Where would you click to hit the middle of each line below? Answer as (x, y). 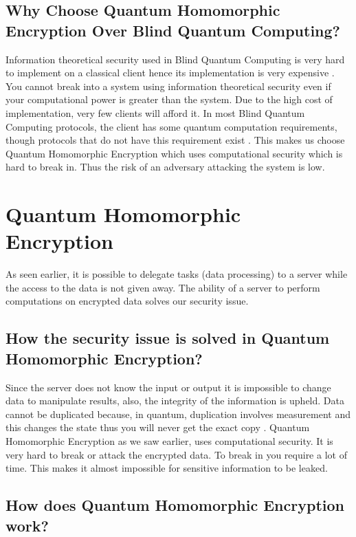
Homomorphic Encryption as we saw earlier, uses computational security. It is (169, 441)
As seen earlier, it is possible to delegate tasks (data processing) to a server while (177, 274)
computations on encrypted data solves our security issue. (127, 301)
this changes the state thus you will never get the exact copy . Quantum (158, 427)
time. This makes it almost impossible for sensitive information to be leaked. (167, 468)
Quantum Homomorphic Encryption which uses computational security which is (174, 153)
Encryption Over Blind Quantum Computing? (173, 30)
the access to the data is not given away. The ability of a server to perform (163, 287)
